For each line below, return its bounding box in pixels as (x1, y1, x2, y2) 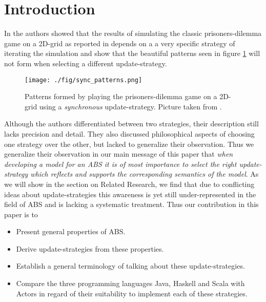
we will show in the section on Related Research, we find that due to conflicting (4, 178, 255, 189)
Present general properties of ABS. (16, 226, 126, 237)
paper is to (4, 209, 38, 219)
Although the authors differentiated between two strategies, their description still (4, 118, 259, 129)
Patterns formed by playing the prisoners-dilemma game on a (25, 91, 217, 102)
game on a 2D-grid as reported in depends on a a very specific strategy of (4, 37, 235, 48)
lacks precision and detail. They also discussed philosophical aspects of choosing (4, 128, 255, 139)
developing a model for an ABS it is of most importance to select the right (4, 158, 237, 169)
